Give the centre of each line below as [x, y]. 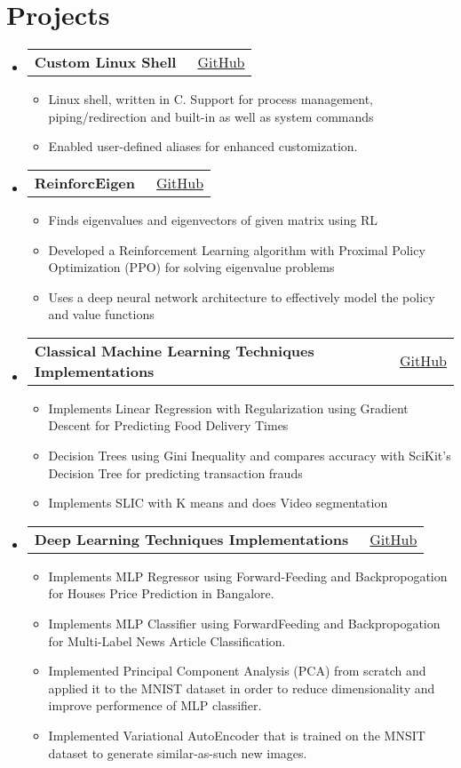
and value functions [101, 314]
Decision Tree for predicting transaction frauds [175, 472]
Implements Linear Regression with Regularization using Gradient [228, 408]
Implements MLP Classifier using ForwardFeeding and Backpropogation [244, 624]
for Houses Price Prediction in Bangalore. [161, 593]
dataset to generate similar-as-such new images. [178, 752]
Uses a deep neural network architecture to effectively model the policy [242, 296]
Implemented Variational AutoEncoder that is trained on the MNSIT [237, 735]
